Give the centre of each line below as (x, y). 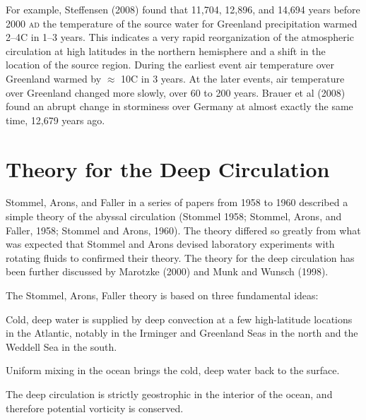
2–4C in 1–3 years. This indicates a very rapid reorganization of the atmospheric (180, 37)
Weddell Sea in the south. (61, 346)
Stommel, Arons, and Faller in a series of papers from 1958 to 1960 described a (177, 202)
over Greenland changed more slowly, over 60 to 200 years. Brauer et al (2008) (176, 92)
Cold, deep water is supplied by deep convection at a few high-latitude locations (179, 319)
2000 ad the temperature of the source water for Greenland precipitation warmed (182, 23)
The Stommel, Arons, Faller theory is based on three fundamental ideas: (162, 295)
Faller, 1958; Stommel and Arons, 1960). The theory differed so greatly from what (183, 230)
